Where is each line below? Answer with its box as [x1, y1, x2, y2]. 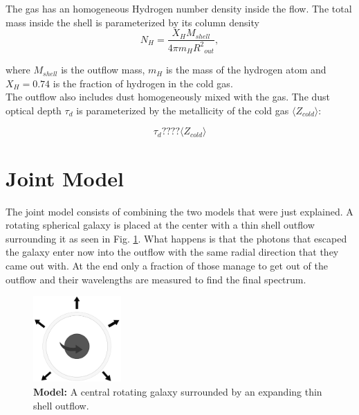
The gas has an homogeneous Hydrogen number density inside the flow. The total [6, 1, 352, 15]
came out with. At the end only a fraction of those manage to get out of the [6, 258, 328, 272]
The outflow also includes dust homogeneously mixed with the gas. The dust [6, 89, 331, 104]
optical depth [6, 103, 62, 117]
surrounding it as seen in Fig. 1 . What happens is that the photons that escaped [6, 231, 347, 245]
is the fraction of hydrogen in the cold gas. [53, 76, 233, 90]
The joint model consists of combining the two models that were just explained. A [6, 204, 353, 218]
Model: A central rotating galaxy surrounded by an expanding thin [33, 385, 322, 398]
